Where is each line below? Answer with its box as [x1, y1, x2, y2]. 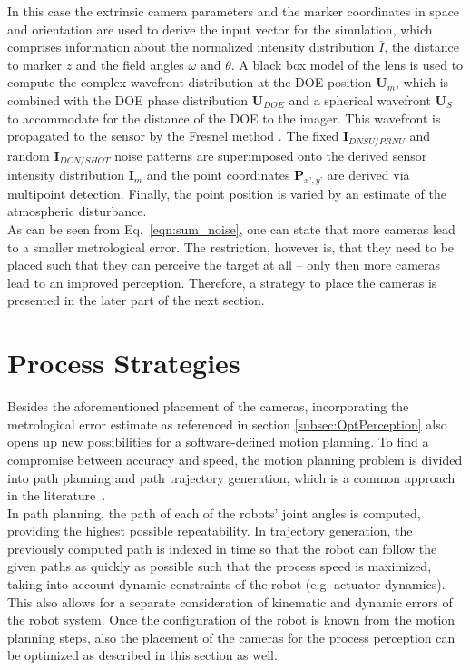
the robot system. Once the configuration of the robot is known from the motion [7, 610, 455, 629]
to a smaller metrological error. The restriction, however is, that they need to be [7, 237, 455, 256]
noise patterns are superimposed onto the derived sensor [114, 145, 427, 164]
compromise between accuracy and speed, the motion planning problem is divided [7, 449, 463, 468]
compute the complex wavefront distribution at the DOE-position [7, 73, 372, 92]
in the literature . [7, 486, 106, 505]
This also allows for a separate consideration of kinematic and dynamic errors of [7, 592, 453, 611]
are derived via [327, 165, 410, 184]
